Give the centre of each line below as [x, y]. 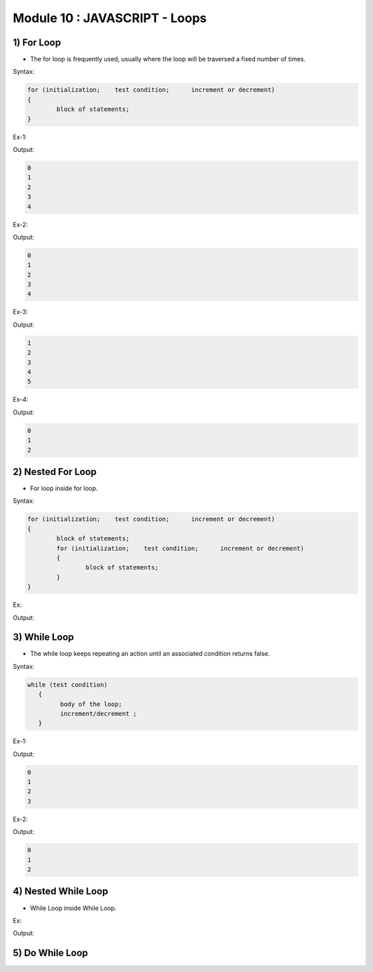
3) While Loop [44, 638]
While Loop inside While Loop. [73, 908]
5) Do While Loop [50, 953]
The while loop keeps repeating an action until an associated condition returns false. [150, 654]
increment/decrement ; [98, 713]
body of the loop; [91, 704]
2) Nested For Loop [55, 472]
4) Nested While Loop [60, 892]
